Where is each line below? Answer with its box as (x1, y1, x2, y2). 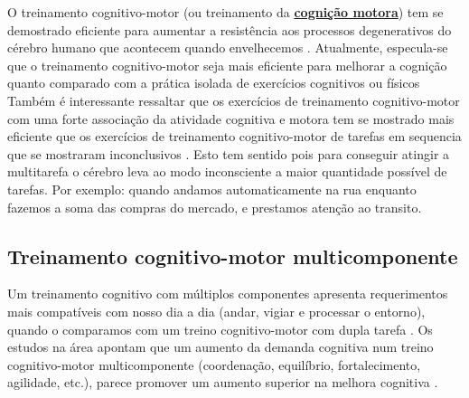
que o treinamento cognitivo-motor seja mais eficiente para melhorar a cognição (7, 55, 447, 74)
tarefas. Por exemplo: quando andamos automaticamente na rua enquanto (7, 179, 417, 198)
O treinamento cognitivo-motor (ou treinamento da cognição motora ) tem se (7, 3, 444, 21)
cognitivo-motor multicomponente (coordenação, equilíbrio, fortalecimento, (7, 355, 421, 374)
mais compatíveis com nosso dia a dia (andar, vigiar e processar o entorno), (7, 301, 426, 320)
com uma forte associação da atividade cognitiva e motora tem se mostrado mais (7, 109, 455, 128)
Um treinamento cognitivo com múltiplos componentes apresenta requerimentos (7, 284, 448, 303)
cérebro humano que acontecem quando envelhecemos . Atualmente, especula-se (7, 38, 448, 57)
